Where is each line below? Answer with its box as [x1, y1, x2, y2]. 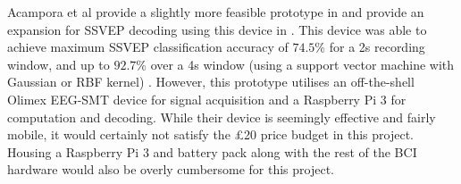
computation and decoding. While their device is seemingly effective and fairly [7, 107, 436, 126]
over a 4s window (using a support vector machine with [150, 54, 455, 73]
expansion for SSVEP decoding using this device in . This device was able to [7, 20, 427, 38]
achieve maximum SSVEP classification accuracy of [7, 38, 289, 56]
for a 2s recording [329, 38, 425, 56]
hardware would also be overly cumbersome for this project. [7, 160, 335, 179]
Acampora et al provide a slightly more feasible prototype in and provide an [7, 3, 424, 21]
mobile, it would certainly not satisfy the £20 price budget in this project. [7, 125, 414, 144]
